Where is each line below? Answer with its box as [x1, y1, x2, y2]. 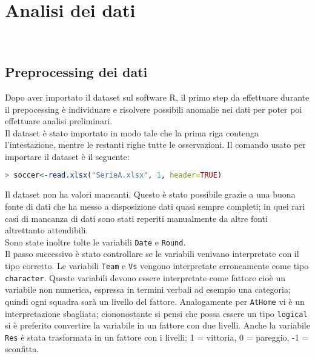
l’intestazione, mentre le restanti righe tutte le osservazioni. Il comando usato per [5, 138, 306, 151]
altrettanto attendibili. [5, 224, 88, 236]
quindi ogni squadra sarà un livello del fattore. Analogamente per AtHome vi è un [5, 295, 305, 307]
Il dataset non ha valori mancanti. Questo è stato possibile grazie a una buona [5, 188, 296, 201]
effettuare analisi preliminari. [5, 115, 113, 127]
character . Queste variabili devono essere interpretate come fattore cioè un [5, 271, 286, 284]
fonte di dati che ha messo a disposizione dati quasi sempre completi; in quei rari [5, 199, 305, 212]
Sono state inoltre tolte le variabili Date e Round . [5, 235, 186, 248]
